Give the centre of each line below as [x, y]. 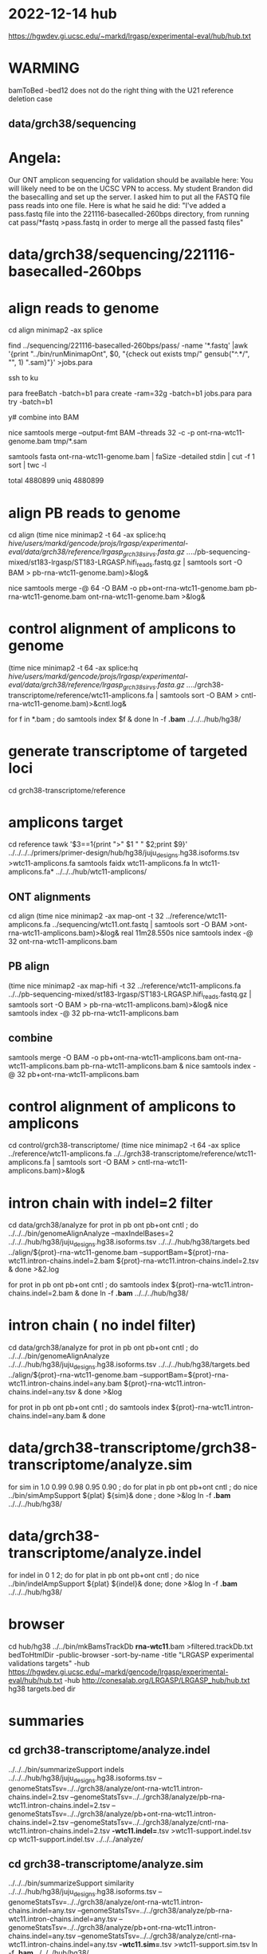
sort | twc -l [27, 465]
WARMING [44, 68]
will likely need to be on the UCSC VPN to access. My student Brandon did [131, 189]
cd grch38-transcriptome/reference [67, 790]
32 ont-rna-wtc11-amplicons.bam [63, 942]
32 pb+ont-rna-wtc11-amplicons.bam [78, 1074]
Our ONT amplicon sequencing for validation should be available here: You [131, 180]
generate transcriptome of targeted [128, 751]
